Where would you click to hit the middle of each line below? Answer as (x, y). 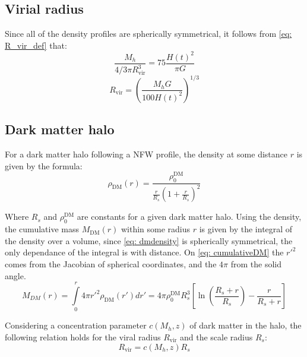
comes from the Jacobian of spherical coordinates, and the (111, 264)
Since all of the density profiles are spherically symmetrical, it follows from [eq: (148, 34)
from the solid (256, 264)
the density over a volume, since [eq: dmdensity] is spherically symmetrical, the (149, 240)
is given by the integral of (246, 229)
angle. (15, 275)
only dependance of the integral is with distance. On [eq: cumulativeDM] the (144, 252)
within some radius (156, 229)
